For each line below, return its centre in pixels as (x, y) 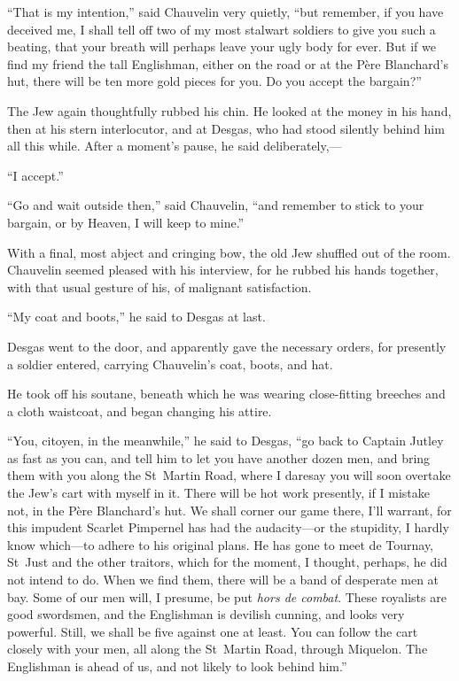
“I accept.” (35, 175)
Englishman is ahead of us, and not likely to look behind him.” (177, 666)
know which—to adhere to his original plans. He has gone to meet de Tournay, (221, 544)
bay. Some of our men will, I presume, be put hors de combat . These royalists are (227, 596)
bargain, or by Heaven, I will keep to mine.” (126, 222)
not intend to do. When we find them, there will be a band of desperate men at (223, 580)
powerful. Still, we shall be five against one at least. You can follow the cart (213, 631)
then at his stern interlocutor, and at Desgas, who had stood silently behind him (226, 128)
